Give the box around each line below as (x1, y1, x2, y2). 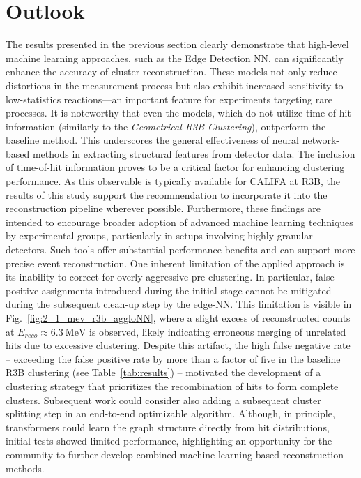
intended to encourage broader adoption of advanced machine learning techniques (6, 214, 353, 229)
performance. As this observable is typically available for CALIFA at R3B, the (6, 174, 340, 188)
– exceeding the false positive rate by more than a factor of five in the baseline (6, 351, 341, 366)
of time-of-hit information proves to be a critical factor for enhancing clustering (6, 160, 345, 174)
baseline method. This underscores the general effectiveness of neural (6, 133, 299, 147)
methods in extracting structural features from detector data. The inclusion (32, 146, 355, 160)
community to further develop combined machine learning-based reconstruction (6, 447, 344, 461)
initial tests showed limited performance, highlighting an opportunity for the (6, 433, 332, 448)
